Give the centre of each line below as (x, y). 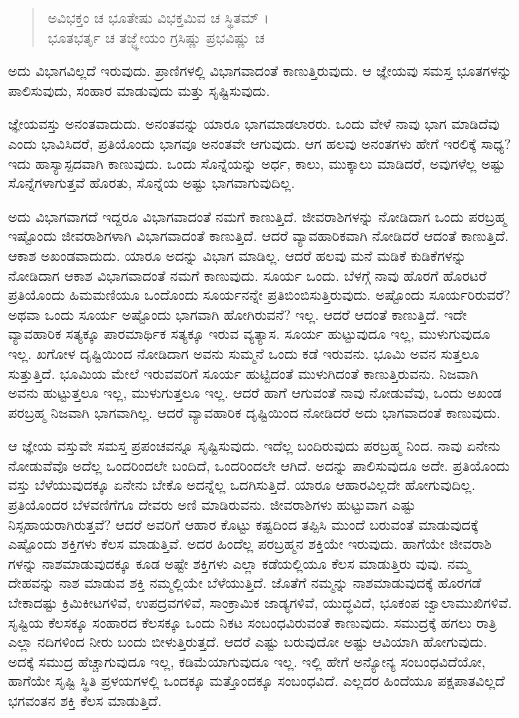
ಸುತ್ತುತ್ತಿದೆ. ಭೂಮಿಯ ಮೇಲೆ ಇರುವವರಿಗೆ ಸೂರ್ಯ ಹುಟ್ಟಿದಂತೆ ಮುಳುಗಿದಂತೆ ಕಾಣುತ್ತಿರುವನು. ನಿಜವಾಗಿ (243, 372)
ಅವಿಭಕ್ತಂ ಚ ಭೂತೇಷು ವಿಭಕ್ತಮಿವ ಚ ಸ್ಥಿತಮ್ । (158, 17)
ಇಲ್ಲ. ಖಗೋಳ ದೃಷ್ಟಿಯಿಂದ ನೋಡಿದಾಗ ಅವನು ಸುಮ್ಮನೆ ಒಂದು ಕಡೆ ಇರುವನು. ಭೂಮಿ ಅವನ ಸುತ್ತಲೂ (244, 352)
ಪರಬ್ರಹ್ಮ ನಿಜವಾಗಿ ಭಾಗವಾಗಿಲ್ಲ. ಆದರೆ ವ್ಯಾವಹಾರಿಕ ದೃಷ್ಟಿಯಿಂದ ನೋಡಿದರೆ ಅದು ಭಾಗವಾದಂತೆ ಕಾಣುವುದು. (254, 411)
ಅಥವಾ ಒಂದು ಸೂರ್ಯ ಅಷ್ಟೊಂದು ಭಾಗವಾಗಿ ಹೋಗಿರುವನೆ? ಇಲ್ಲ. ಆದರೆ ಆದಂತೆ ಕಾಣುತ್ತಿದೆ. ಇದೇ (237, 313)
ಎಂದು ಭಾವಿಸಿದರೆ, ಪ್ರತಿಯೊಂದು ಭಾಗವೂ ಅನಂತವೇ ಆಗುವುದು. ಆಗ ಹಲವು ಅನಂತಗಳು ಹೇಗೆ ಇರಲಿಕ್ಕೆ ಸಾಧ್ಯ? (259, 142)
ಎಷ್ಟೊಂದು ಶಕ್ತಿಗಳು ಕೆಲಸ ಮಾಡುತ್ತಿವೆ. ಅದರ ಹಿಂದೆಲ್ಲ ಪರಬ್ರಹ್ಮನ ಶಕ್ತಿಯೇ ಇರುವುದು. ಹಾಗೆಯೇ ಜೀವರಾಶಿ (250, 543)
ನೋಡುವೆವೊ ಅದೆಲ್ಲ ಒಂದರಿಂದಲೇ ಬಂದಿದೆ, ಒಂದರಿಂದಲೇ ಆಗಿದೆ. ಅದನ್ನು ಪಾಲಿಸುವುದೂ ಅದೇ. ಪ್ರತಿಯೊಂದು (259, 464)
